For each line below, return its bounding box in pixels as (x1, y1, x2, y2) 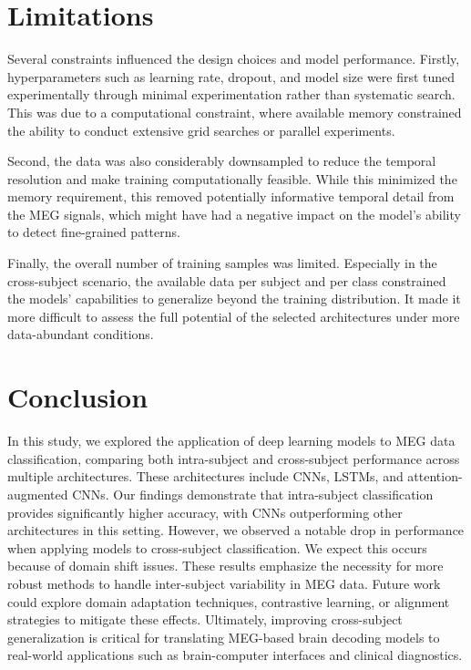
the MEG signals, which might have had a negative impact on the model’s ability (7, 204, 461, 223)
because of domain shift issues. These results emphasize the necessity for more (7, 556, 444, 575)
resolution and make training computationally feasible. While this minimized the (7, 169, 457, 188)
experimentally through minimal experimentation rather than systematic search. (7, 85, 456, 104)
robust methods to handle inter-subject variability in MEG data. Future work (7, 573, 441, 593)
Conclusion (7, 378, 148, 416)
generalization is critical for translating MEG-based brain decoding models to (7, 627, 440, 646)
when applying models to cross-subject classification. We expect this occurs (7, 538, 427, 557)
